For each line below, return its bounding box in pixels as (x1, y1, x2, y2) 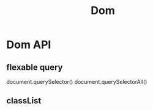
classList (6, 95, 42, 106)
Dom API (6, 38, 51, 52)
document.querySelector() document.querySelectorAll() (6, 78, 147, 85)
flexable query (6, 62, 63, 72)
